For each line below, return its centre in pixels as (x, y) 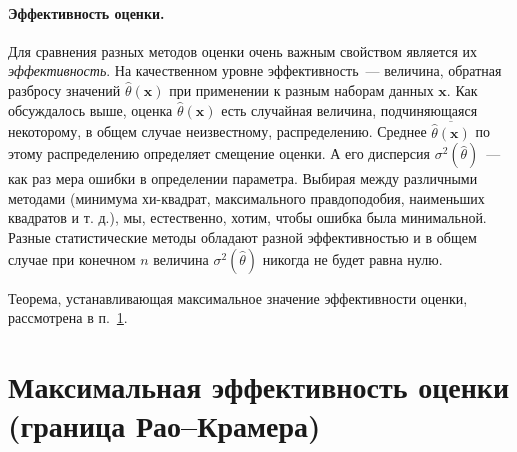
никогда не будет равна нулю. (352, 258)
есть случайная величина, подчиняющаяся (349, 109)
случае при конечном (72, 258)
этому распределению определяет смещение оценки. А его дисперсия (219, 153)
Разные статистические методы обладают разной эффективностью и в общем (242, 236)
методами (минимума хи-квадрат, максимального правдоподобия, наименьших (246, 197)
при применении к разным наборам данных (301, 89)
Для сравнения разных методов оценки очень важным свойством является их (243, 50)
